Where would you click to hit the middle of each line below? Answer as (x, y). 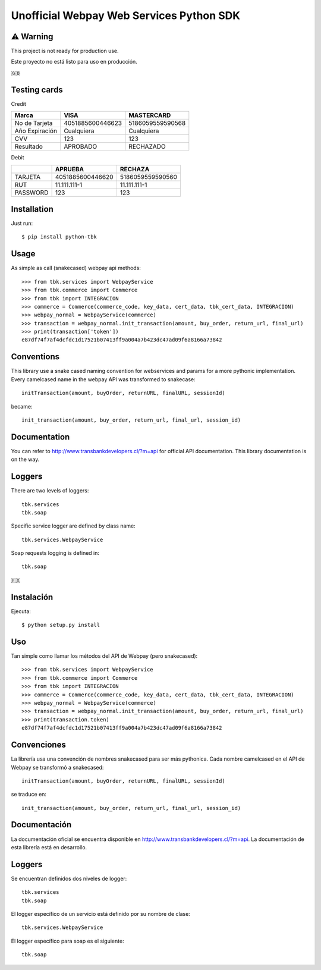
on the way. (25, 459)
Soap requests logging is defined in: (55, 553)
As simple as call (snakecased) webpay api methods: (76, 268)
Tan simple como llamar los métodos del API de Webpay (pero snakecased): (104, 656)
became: (22, 406)
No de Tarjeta (34, 123)
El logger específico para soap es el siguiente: (67, 941)
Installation (32, 209)
